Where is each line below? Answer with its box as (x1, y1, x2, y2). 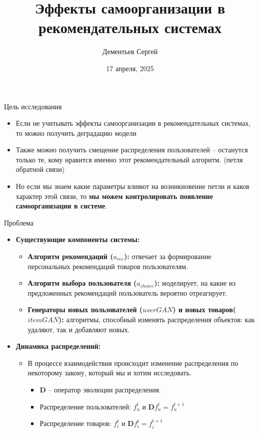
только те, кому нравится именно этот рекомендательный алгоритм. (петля (15, 154, 243, 164)
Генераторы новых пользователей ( (27, 304, 143, 315)
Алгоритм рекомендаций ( (27, 251, 113, 262)
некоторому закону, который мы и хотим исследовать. (27, 367, 191, 378)
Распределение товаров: (39, 418, 111, 428)
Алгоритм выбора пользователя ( (27, 278, 137, 288)
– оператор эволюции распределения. (48, 384, 161, 394)
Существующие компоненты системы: (15, 234, 140, 245)
